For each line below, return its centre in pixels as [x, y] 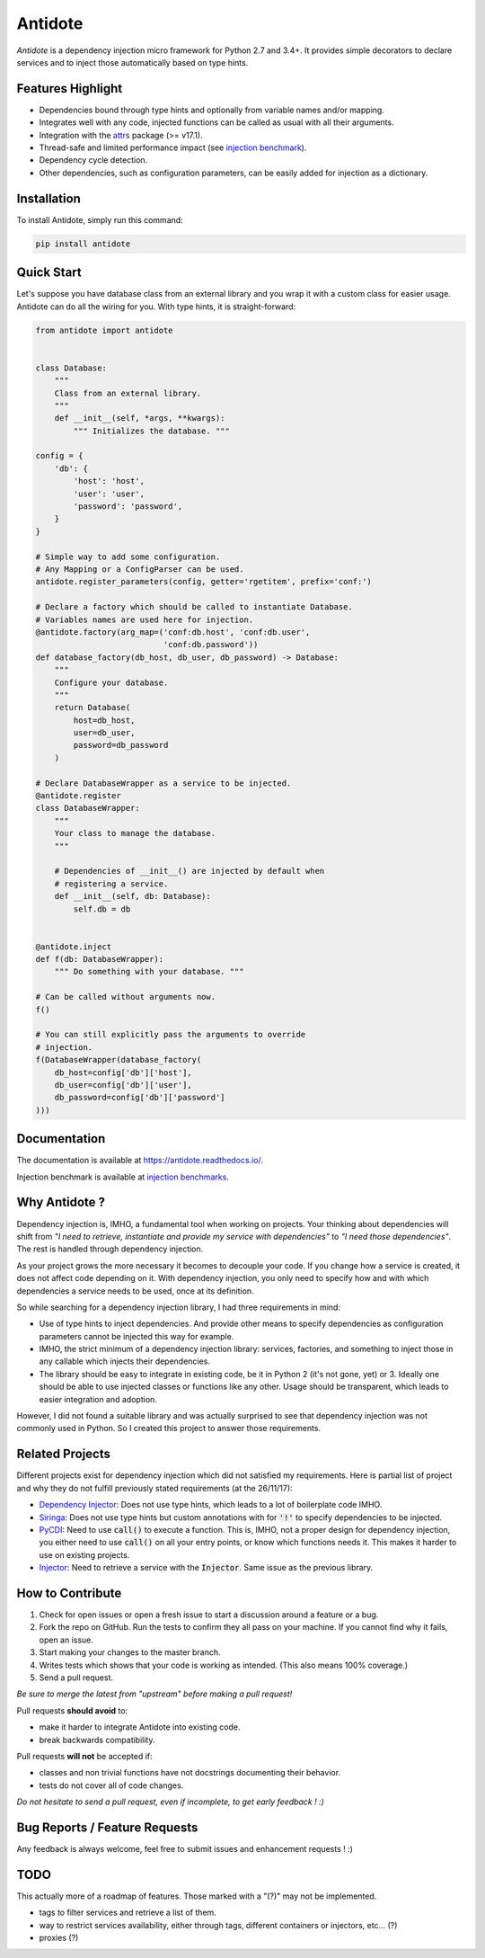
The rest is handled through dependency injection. [110, 1249]
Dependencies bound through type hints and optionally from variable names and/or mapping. [212, 110]
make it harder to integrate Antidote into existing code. [140, 1727]
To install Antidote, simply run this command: [100, 219]
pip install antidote [83, 244]
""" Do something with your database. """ [149, 972]
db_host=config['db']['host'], [123, 1072]
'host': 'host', [109, 481]
